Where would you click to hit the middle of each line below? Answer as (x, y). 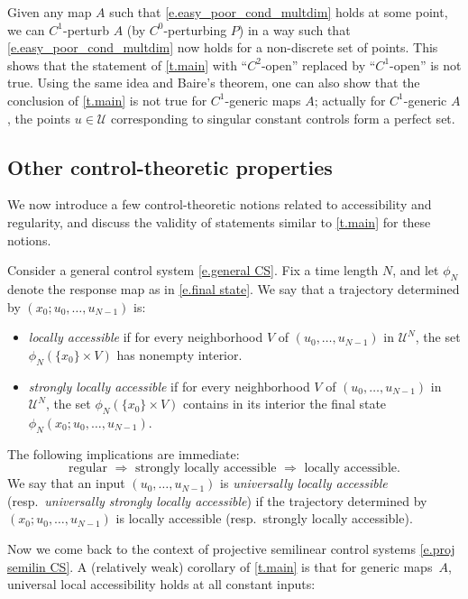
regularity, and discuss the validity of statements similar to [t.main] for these (219, 221)
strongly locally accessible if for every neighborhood (169, 386)
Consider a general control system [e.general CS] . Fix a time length (193, 270)
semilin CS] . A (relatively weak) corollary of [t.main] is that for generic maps (220, 566)
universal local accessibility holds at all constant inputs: (161, 584)
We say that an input (66, 483)
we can (26, 29)
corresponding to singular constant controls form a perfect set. (283, 118)
